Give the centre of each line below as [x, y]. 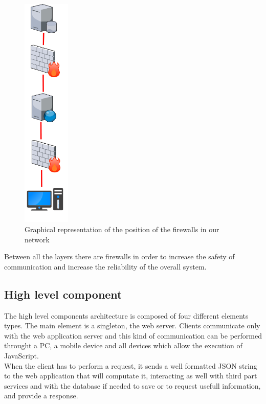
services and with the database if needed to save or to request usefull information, [132, 385]
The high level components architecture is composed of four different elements [126, 315]
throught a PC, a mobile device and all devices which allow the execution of [123, 345]
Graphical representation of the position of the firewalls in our [122, 229]
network [37, 239]
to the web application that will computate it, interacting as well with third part [131, 376]
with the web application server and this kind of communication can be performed [133, 335]
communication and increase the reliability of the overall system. [105, 266]
